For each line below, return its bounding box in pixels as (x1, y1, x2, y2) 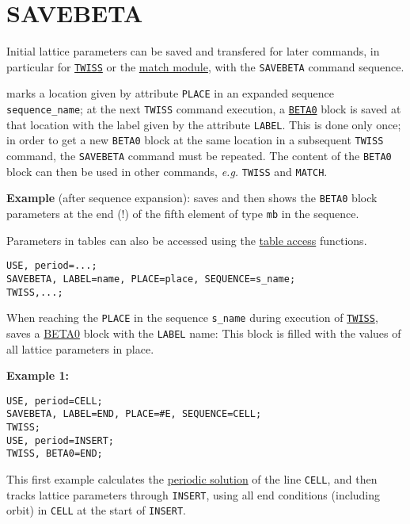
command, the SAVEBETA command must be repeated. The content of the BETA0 (6, 147, 392, 163)
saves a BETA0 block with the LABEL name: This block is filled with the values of (6, 324, 401, 341)
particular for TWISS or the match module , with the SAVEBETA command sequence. (6, 58, 404, 75)
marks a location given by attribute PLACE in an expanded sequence (6, 85, 335, 101)
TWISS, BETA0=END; (6, 448, 103, 460)
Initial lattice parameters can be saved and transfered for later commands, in (6, 43, 380, 59)
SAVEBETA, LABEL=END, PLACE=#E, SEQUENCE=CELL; (6, 408, 262, 420)
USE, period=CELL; (6, 395, 103, 407)
